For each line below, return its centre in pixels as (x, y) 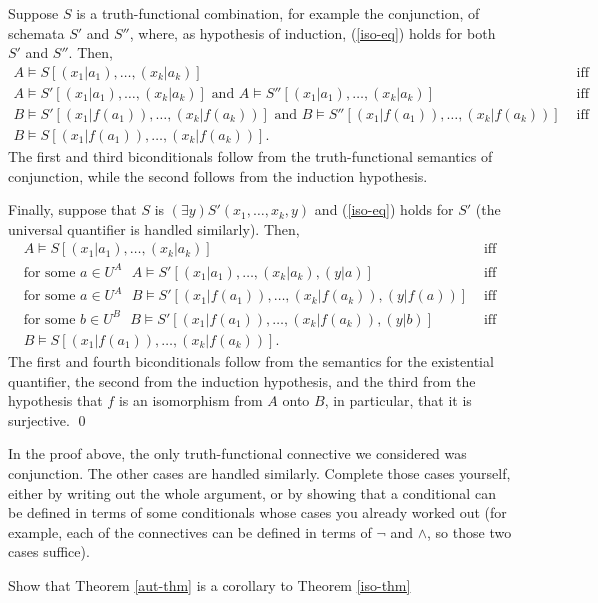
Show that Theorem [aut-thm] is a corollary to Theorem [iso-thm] (209, 584)
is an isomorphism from (190, 400)
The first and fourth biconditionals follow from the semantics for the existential (251, 360)
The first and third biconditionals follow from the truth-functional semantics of (250, 155)
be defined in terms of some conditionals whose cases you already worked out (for (257, 512)
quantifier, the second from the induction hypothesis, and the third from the (242, 380)
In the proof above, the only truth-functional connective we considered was (237, 453)
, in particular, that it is (398, 400)
